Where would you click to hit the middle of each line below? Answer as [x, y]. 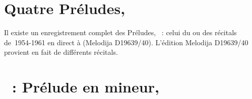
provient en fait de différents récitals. [61, 52]
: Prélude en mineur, [86, 87]
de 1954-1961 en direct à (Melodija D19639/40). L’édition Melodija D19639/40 [126, 42]
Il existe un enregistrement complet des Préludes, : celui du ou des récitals [120, 32]
